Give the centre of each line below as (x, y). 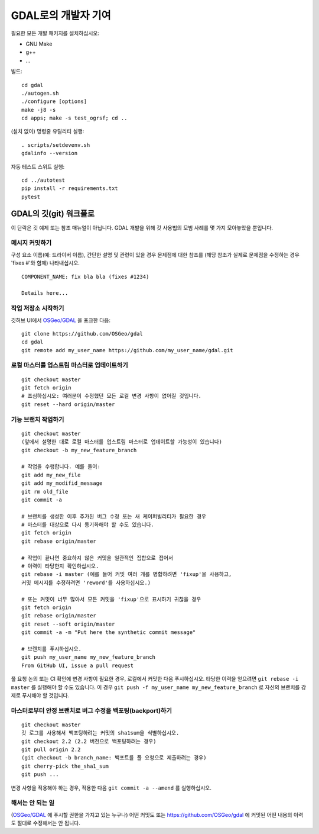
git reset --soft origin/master (68, 624)
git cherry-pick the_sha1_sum (65, 766)
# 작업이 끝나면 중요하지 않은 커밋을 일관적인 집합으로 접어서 (97, 558)
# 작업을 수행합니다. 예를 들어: (61, 467)
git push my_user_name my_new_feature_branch (89, 657)
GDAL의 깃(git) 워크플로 (53, 213)
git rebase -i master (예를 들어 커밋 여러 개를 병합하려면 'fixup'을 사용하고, (127, 574)
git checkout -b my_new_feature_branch (79, 450)
